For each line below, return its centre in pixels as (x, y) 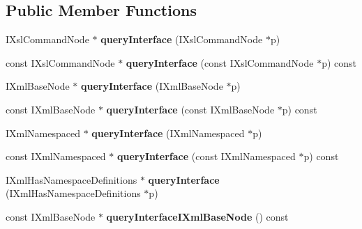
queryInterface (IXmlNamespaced (168, 133)
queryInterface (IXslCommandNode (182, 39)
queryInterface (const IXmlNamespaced (206, 156)
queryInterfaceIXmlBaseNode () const (197, 216)
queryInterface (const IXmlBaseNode (190, 109)
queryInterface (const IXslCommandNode (220, 62)
